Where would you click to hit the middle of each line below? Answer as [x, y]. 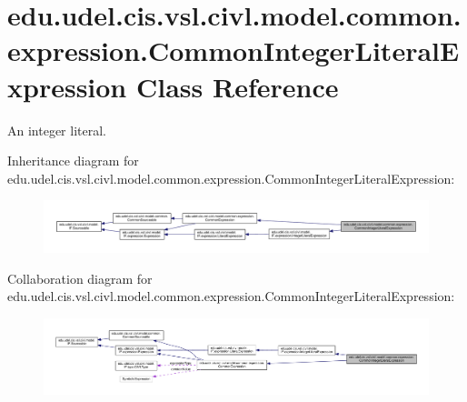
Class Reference [237, 86]
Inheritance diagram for [73, 161]
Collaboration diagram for [80, 278]
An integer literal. [57, 130]
